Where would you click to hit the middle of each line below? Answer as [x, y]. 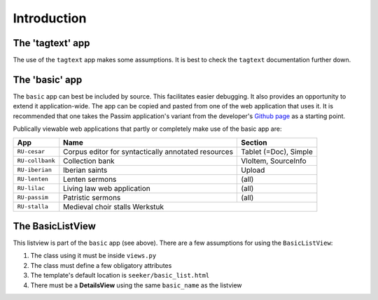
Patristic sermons [92, 197]
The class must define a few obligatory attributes [101, 265]
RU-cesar [31, 151]
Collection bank [89, 161]
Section [254, 142]
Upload [253, 170]
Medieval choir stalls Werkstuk [114, 206]
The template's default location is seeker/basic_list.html [120, 276]
